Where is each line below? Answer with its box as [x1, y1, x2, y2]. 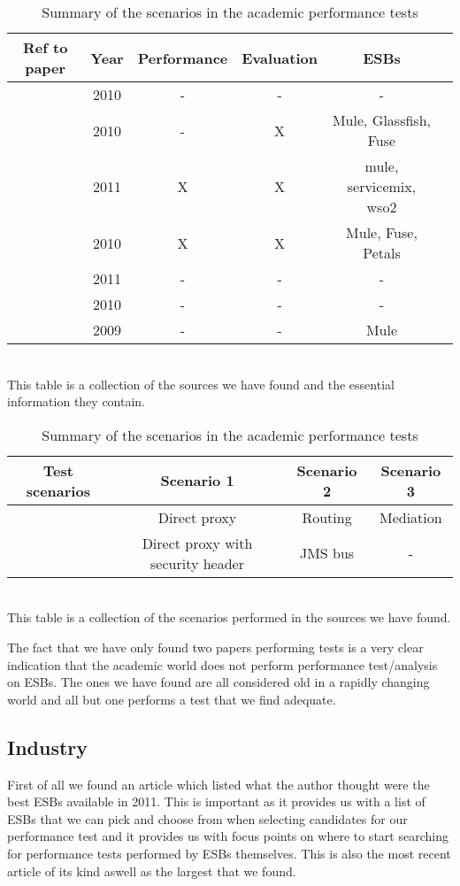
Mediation [379, 506, 442, 528]
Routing [302, 506, 352, 528]
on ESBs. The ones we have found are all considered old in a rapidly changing [7, 673, 430, 691]
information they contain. [7, 392, 146, 411]
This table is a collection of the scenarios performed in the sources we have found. [7, 608, 451, 627]
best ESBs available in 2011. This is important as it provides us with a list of [7, 792, 425, 811]
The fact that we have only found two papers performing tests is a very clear [7, 637, 424, 656]
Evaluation [241, 47, 318, 68]
